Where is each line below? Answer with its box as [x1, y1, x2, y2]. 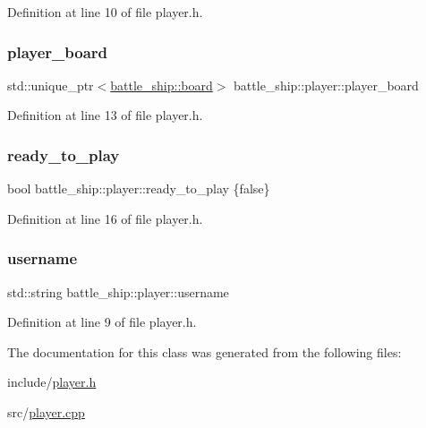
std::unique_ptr [7, 75, 94, 94]
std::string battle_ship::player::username [7, 282, 229, 301]
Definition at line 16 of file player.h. [7, 209, 203, 227]
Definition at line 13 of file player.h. [7, 106, 203, 124]
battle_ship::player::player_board [234, 75, 419, 94]
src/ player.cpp [7, 403, 85, 421]
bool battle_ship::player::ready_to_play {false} [7, 179, 270, 198]
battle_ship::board [110, 75, 213, 94]
